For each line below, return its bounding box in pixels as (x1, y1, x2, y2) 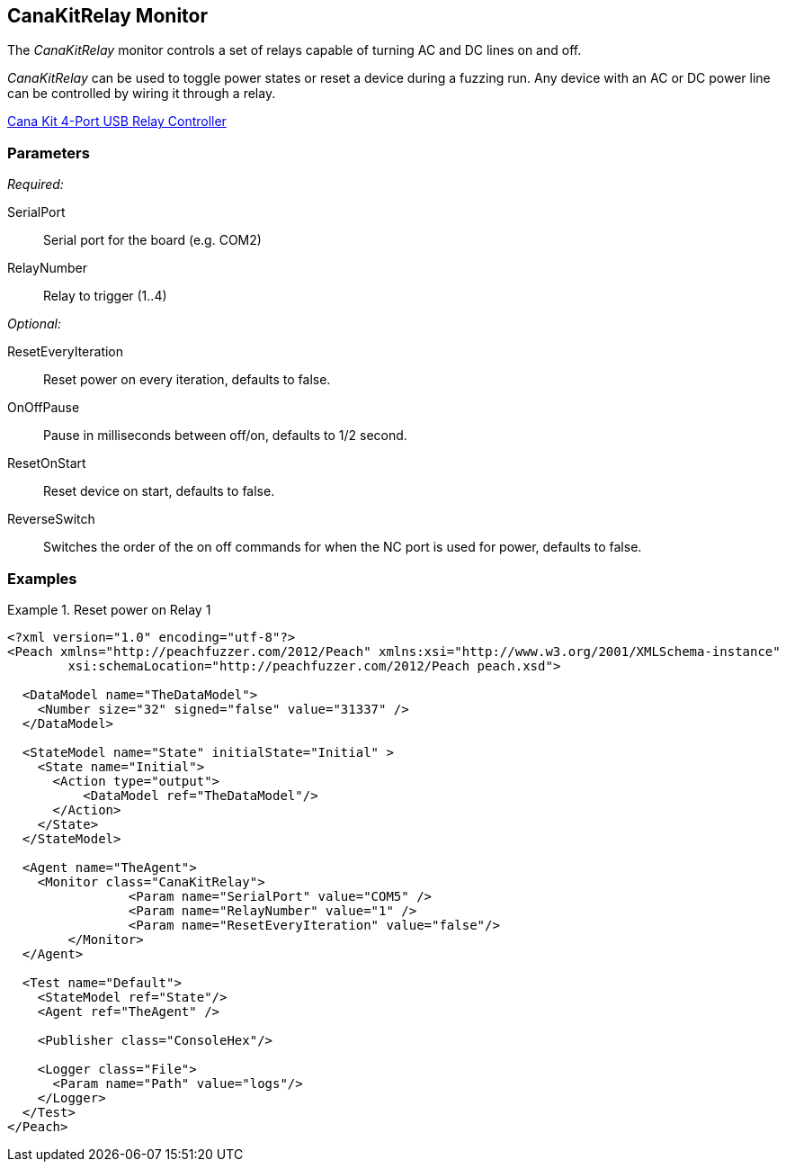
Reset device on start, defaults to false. (43, 483, 275, 499)
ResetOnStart (7, 455, 86, 472)
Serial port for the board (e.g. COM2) (43, 232, 262, 248)
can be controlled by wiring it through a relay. (7, 85, 276, 102)
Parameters (7, 143, 90, 162)
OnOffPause (7, 400, 80, 416)
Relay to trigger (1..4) (43, 288, 167, 304)
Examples (7, 569, 77, 588)
